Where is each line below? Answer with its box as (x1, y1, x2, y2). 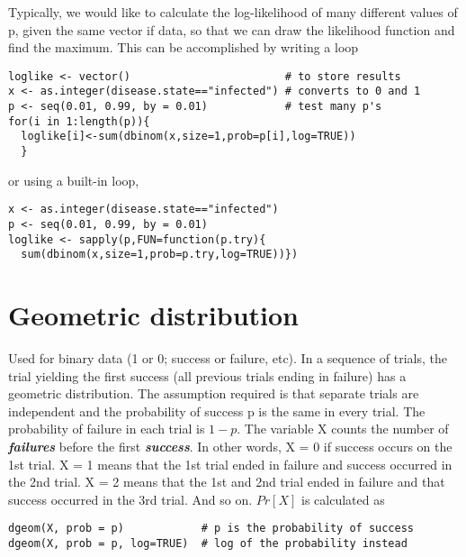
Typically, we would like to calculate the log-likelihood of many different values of (8, 3, 458, 21)
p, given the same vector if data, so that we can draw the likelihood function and (8, 20, 455, 39)
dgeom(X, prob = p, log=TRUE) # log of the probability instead (8, 537, 408, 551)
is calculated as (301, 489, 385, 508)
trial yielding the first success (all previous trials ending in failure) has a (8, 366, 407, 385)
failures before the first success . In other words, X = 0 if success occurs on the (8, 437, 453, 456)
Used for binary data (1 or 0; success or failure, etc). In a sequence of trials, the (8, 349, 447, 368)
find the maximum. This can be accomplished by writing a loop (8, 38, 359, 57)
